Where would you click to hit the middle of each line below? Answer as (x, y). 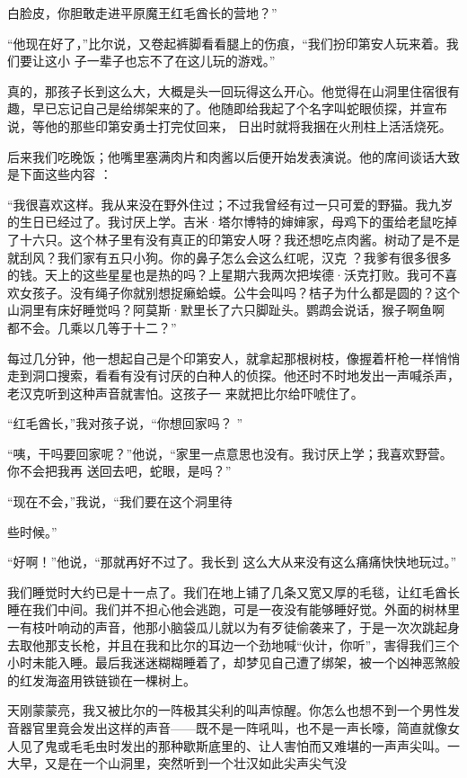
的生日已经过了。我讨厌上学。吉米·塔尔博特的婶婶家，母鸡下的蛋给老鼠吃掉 (232, 222)
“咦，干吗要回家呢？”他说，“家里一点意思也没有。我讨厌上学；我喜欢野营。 (230, 453)
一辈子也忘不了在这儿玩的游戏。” (181, 61)
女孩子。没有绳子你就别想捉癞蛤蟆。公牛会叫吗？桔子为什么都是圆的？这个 (239, 292)
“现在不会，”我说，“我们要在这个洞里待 (120, 501)
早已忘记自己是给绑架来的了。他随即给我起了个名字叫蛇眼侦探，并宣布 (239, 108)
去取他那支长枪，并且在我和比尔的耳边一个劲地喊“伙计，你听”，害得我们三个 (233, 644)
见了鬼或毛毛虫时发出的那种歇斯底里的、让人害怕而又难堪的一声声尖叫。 (233, 745)
